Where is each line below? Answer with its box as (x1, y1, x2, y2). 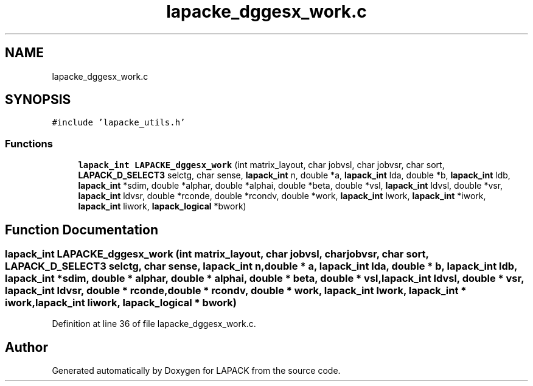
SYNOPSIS (5, 92, 71, 108)
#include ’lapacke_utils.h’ (52, 118, 186, 128)
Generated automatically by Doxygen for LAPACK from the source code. (52, 365, 341, 376)
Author (5, 339, 48, 355)
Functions (5, 137, 53, 150)
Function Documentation (5, 222, 158, 237)
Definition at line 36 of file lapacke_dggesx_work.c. (52, 318, 256, 329)
